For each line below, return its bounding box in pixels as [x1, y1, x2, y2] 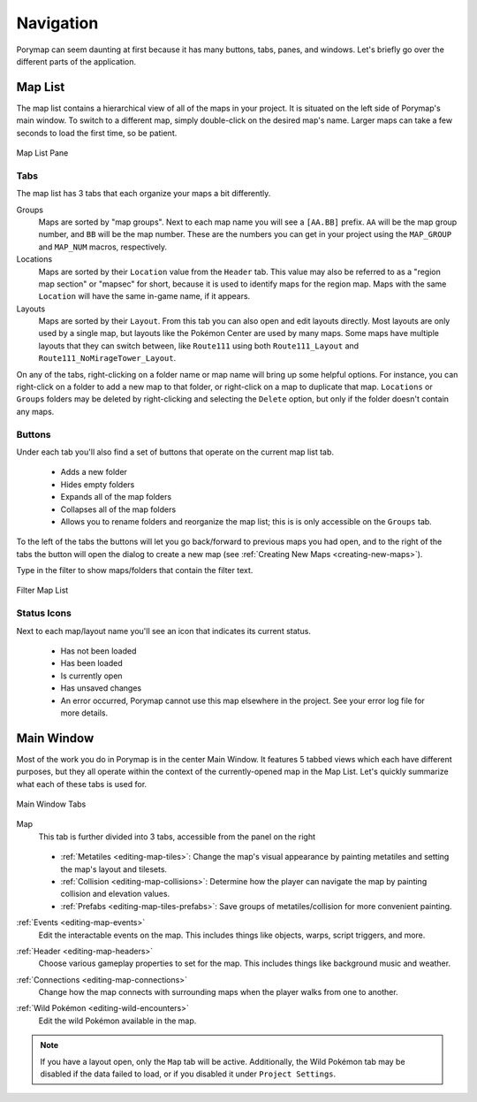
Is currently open [60, 670, 123, 681]
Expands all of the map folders [60, 492, 172, 502]
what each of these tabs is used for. [16, 778, 148, 789]
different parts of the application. [16, 56, 137, 66]
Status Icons [16, 607, 72, 619]
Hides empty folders [60, 478, 135, 490]
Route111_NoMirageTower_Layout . [38, 353, 177, 364]
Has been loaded [60, 658, 123, 669]
